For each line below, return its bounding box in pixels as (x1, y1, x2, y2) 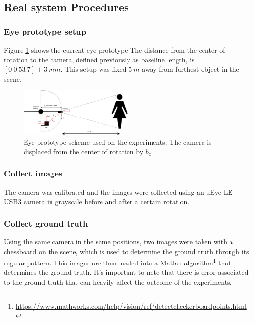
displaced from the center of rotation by (24, 146, 144, 156)
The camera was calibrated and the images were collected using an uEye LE (4, 186, 232, 197)
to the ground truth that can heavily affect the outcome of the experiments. (4, 277, 232, 287)
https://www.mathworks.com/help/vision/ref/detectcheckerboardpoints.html (15, 300, 247, 311)
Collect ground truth (4, 217, 88, 229)
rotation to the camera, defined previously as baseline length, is (4, 54, 195, 64)
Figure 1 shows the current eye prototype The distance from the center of (4, 45, 225, 55)
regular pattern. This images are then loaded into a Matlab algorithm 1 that (4, 256, 231, 267)
